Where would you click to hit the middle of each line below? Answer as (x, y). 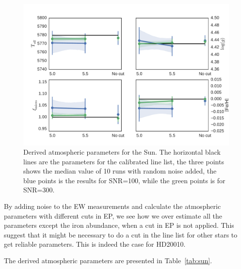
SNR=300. (39, 190)
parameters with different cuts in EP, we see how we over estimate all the (113, 215)
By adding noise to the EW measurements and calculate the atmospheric (112, 206)
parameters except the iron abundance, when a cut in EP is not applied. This (119, 225)
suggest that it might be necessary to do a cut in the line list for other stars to (121, 234)
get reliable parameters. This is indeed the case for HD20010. (95, 244)
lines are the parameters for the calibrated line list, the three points (124, 161)
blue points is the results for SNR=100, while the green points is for (124, 180)
